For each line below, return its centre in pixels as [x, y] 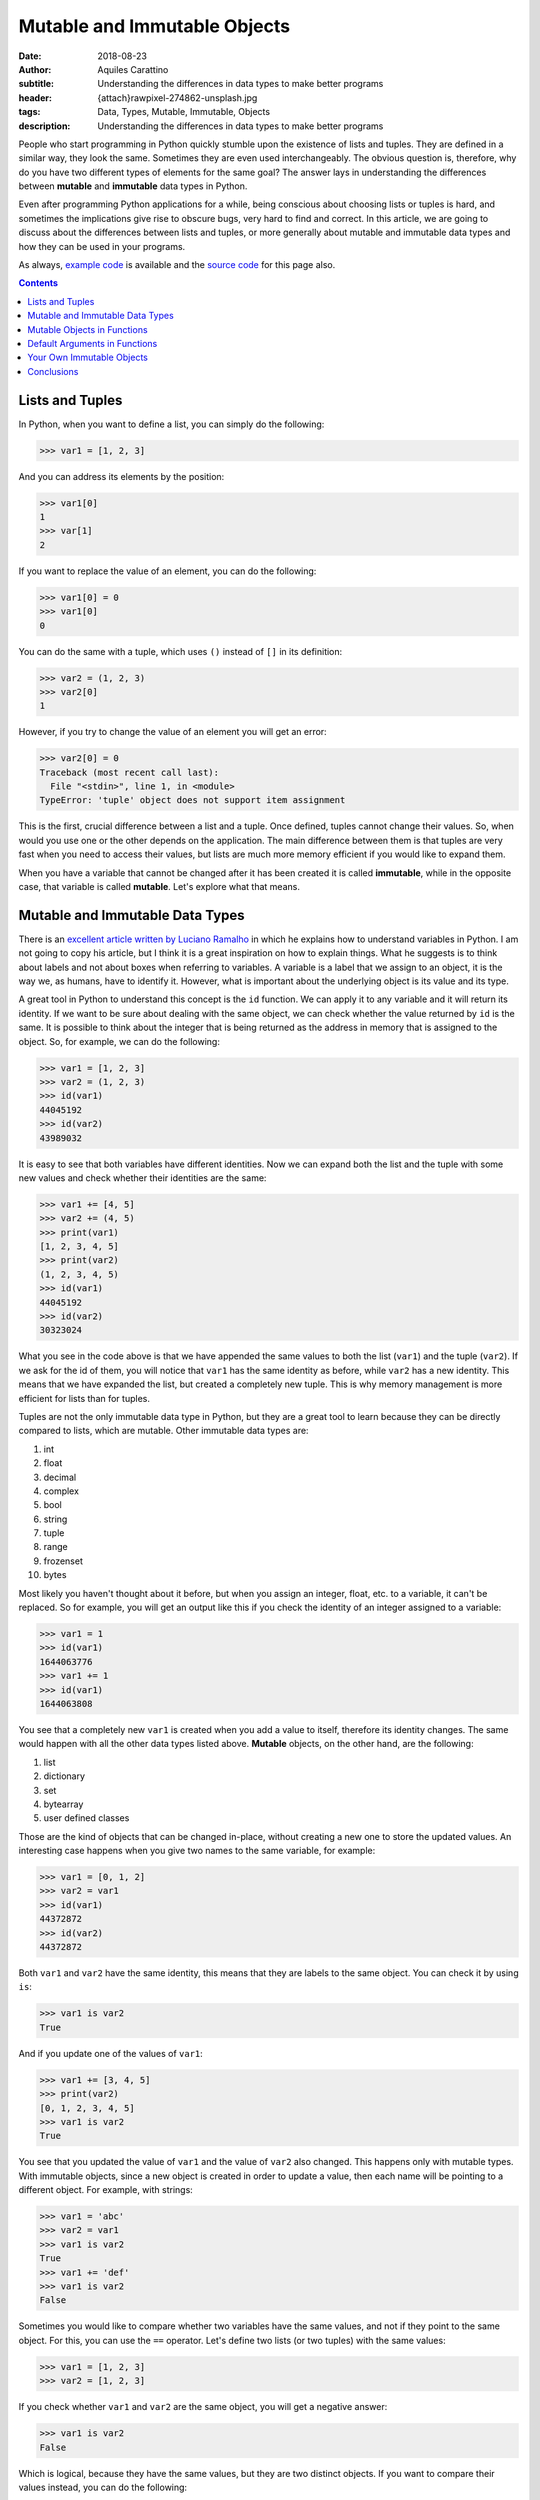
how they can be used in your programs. [102, 246]
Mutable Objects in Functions [88, 329]
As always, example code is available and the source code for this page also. [177, 265]
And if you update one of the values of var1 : [111, 2053]
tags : [29, 112]
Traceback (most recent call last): [129, 772]
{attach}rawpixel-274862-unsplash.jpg [177, 97]
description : [44, 126]
